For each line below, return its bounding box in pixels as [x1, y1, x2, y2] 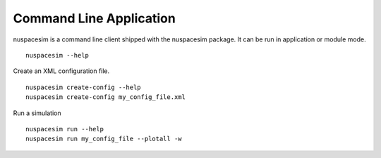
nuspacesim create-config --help [25, 83, 141, 91]
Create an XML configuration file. [13, 67, 110, 75]
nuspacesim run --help [25, 125, 104, 133]
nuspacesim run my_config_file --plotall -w [25, 135, 183, 143]
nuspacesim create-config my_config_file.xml [25, 93, 186, 101]
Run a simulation [13, 109, 61, 117]
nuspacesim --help [25, 51, 90, 59]
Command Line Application [13, 11, 176, 26]
